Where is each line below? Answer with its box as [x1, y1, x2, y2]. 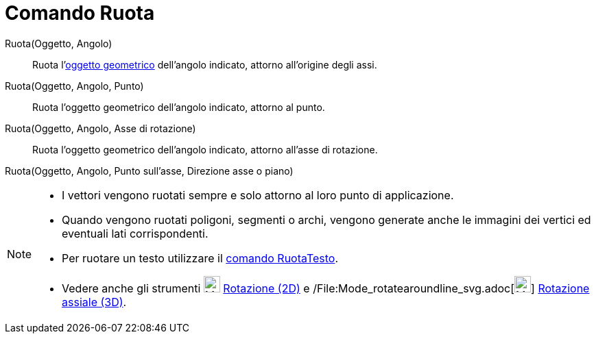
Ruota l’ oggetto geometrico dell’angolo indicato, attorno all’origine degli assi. [32, 58, 377, 71]
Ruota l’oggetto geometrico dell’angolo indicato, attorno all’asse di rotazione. [32, 143, 378, 155]
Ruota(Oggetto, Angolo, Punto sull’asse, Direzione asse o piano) [5, 164, 294, 177]
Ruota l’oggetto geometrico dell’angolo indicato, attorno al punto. [32, 101, 325, 113]
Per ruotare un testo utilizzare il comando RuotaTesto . [62, 251, 339, 265]
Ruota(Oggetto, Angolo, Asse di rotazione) [5, 122, 196, 134]
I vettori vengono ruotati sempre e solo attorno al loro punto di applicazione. [62, 188, 454, 202]
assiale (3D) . [62, 294, 127, 309]
